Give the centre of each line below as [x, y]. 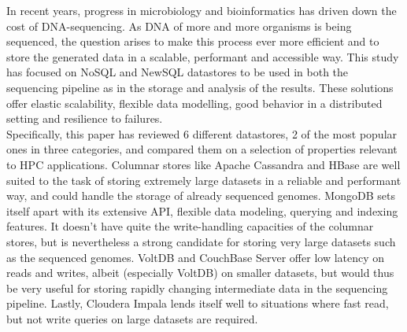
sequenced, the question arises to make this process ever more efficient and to [193, 41]
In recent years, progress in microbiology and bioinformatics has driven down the [202, 10]
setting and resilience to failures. [85, 118]
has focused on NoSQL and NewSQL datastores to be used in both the [178, 72]
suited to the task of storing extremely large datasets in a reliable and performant [204, 180]
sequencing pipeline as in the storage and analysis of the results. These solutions [200, 87]
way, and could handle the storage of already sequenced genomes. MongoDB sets [201, 196]
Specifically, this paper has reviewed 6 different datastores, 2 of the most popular [202, 133]
